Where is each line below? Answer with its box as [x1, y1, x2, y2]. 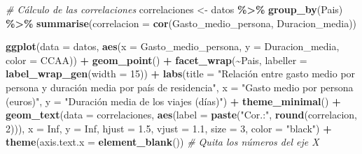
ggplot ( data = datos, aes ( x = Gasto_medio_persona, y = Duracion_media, [6, 39, 340, 54]
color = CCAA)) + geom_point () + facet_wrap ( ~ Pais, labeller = [6, 52, 307, 67]
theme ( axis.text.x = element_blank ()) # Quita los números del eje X [6, 134, 319, 149]
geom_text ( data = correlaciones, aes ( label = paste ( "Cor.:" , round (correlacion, [6, 107, 357, 122]
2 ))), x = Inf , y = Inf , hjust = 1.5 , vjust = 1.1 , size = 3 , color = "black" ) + [6, 121, 332, 135]
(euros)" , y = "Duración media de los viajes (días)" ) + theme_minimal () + [6, 93, 341, 108]
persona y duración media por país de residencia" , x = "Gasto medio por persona [6, 79, 354, 94]
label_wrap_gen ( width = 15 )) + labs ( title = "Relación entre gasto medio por [6, 66, 356, 81]
